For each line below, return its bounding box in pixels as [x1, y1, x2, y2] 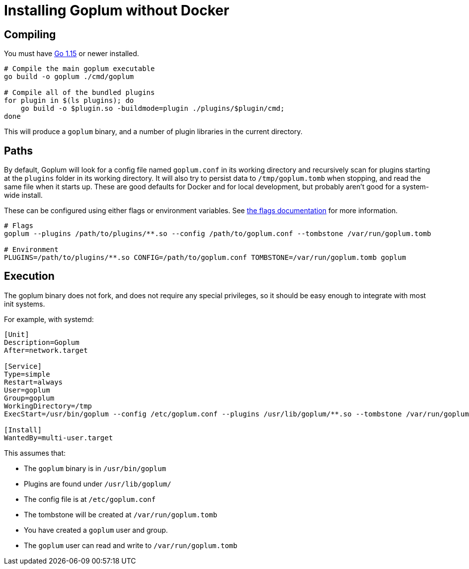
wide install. [4, 191, 43, 200]
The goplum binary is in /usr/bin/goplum [24, 464, 166, 473]
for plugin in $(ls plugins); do [4, 96, 134, 105]
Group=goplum [4, 394, 55, 402]
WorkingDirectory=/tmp [4, 402, 92, 410]
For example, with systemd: [4, 315, 94, 324]
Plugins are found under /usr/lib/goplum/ [24, 479, 171, 488]
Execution [4, 270, 55, 283]
